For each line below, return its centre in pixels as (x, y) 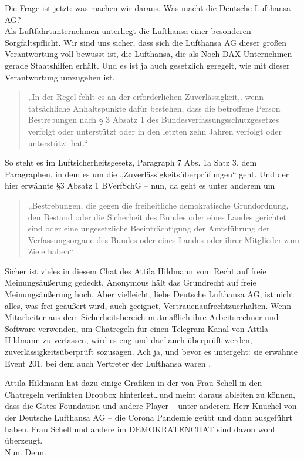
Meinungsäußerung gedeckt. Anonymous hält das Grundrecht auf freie (131, 282)
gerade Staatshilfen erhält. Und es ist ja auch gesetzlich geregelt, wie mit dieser (147, 65)
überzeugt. (24, 440)
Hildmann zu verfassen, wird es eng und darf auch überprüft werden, (129, 340)
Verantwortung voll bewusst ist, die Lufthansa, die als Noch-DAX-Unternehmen (148, 54)
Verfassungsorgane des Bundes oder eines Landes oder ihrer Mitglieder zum (163, 239)
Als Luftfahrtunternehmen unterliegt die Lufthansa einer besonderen (128, 31)
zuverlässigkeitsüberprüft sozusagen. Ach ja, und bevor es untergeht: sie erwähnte (151, 352)
